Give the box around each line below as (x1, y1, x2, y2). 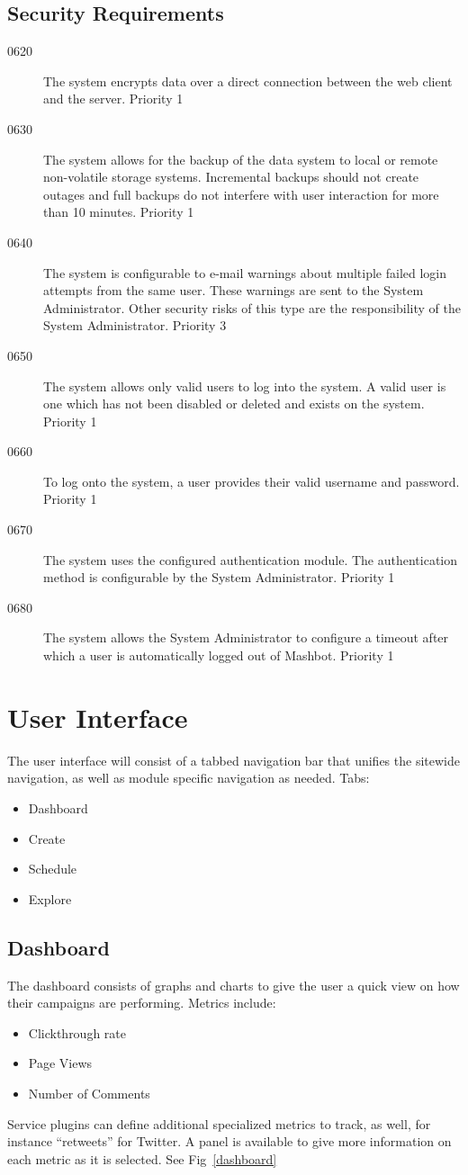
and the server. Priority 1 (43, 89, 184, 108)
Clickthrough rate (28, 1023, 127, 1042)
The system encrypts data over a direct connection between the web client (43, 71, 453, 90)
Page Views (28, 1054, 93, 1072)
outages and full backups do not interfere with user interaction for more (43, 184, 439, 203)
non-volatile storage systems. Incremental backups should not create (43, 167, 419, 186)
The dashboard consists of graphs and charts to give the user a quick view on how (7, 975, 460, 994)
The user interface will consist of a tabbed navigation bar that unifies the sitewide (7, 750, 460, 769)
